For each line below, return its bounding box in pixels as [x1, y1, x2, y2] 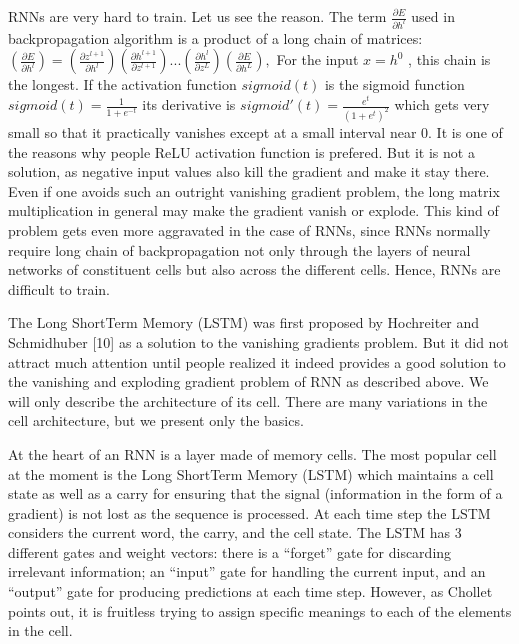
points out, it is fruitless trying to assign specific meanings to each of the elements [8, 600, 512, 621]
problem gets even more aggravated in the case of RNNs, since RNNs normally [8, 219, 491, 240]
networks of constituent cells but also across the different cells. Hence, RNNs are [8, 259, 501, 280]
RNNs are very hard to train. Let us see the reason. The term [8, 6, 387, 26]
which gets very [394, 94, 490, 115]
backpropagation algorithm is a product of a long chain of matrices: [8, 27, 423, 48]
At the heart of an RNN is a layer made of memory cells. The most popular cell [8, 443, 497, 464]
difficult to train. [8, 278, 110, 299]
